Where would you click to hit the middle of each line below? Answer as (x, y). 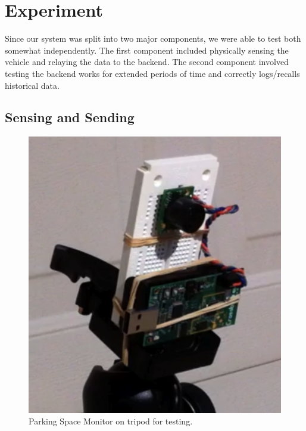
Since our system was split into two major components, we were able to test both (153, 38)
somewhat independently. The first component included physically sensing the (147, 50)
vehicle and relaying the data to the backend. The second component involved (147, 62)
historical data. (32, 85)
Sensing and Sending (70, 117)
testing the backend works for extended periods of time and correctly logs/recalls (152, 73)
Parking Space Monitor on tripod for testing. (111, 421)
